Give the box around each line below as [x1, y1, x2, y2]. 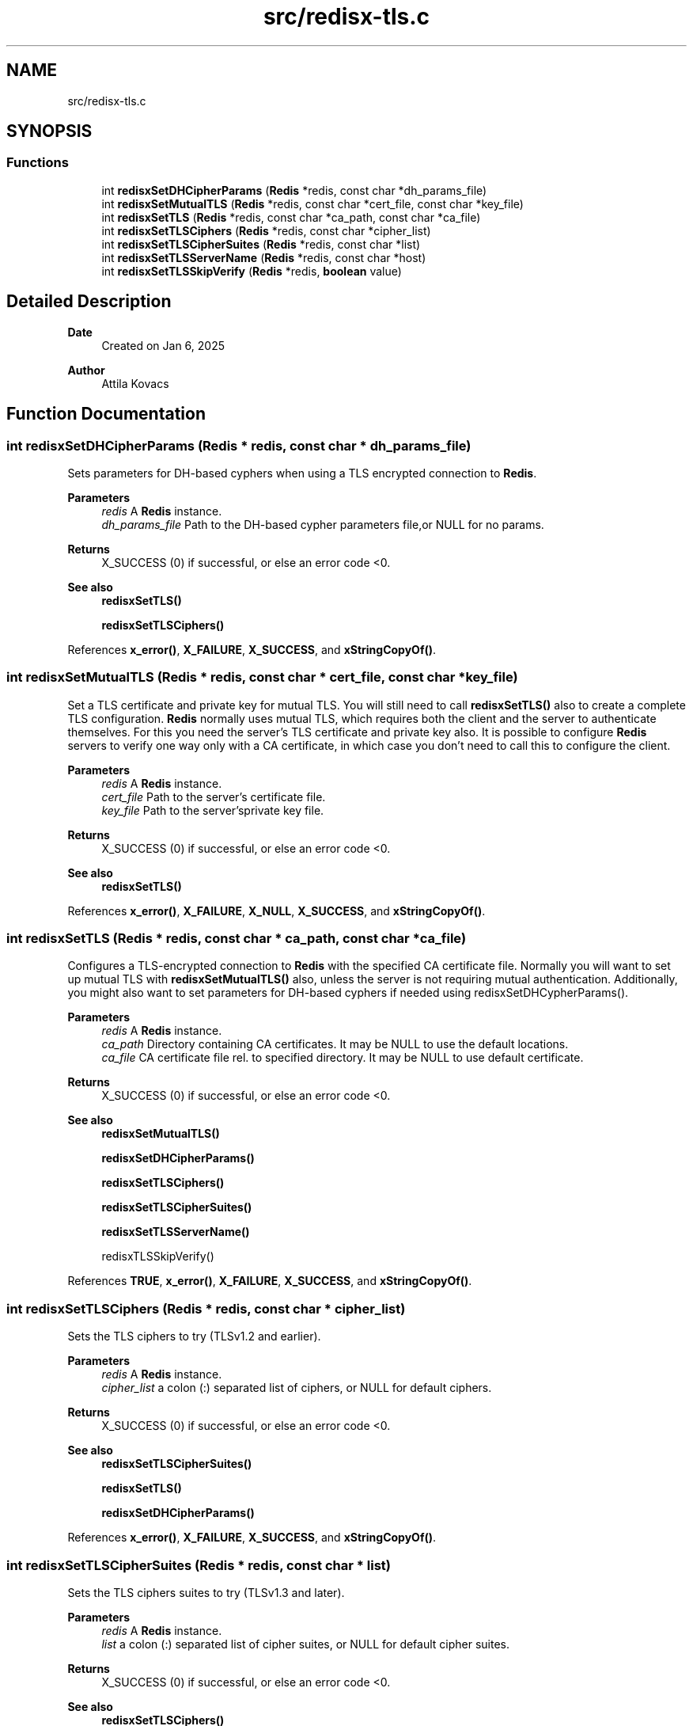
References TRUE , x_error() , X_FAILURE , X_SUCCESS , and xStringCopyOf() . [67, 1274, 472, 1288]
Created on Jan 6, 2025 [101, 338, 225, 352]
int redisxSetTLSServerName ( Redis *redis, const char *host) [101, 250, 426, 264]
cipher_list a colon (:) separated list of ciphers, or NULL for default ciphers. [101, 1381, 492, 1395]
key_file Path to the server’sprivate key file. [101, 803, 324, 817]
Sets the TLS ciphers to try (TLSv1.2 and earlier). [67, 1329, 321, 1344]
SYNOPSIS [6, 121, 93, 142]
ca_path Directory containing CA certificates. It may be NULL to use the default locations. [101, 1037, 569, 1051]
